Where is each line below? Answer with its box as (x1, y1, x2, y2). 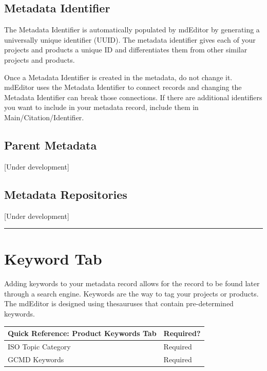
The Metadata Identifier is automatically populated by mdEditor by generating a (4, 24, 260, 35)
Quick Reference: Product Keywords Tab (8, 328, 157, 339)
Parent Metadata (4, 137, 97, 153)
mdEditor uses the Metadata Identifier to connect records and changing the (4, 82, 242, 92)
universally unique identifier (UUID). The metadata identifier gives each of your (4, 34, 256, 45)
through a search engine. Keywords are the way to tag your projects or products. (4, 288, 259, 299)
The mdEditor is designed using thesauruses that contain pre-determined (4, 298, 234, 309)
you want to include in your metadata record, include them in (4, 102, 199, 113)
